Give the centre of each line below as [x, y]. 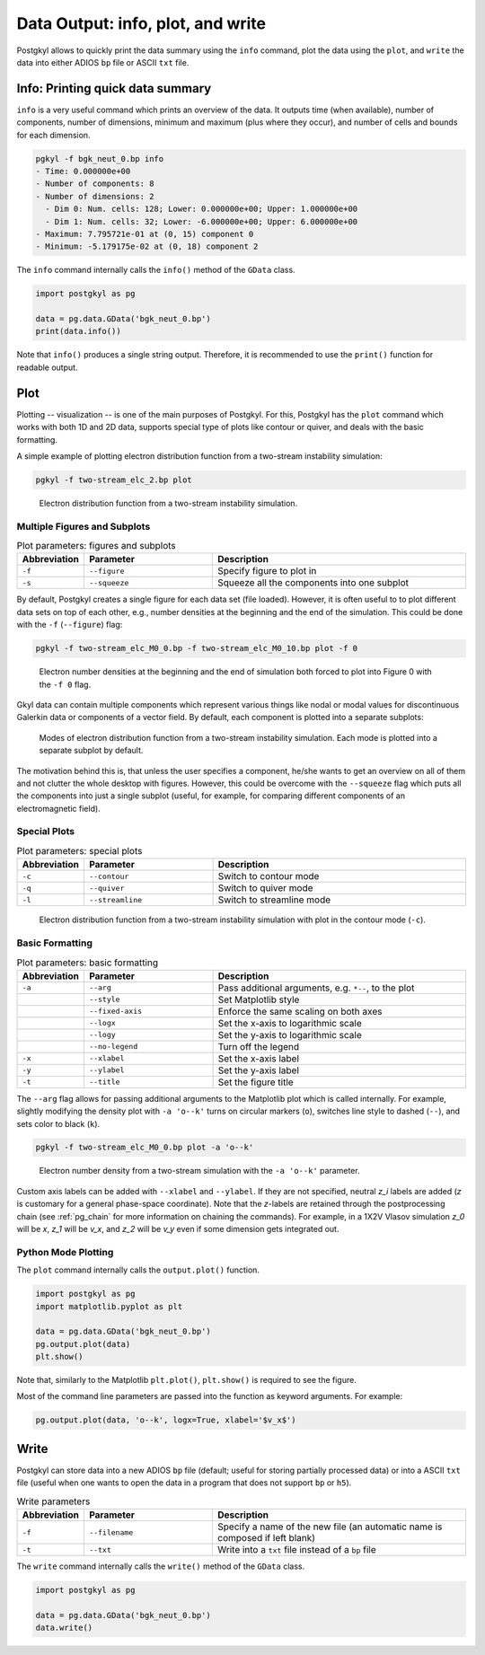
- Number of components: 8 [95, 184]
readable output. [47, 367]
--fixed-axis [115, 1012]
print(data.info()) [78, 331]
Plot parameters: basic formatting [88, 963]
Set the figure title [256, 1082]
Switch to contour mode [269, 876]
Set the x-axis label [259, 1058]
